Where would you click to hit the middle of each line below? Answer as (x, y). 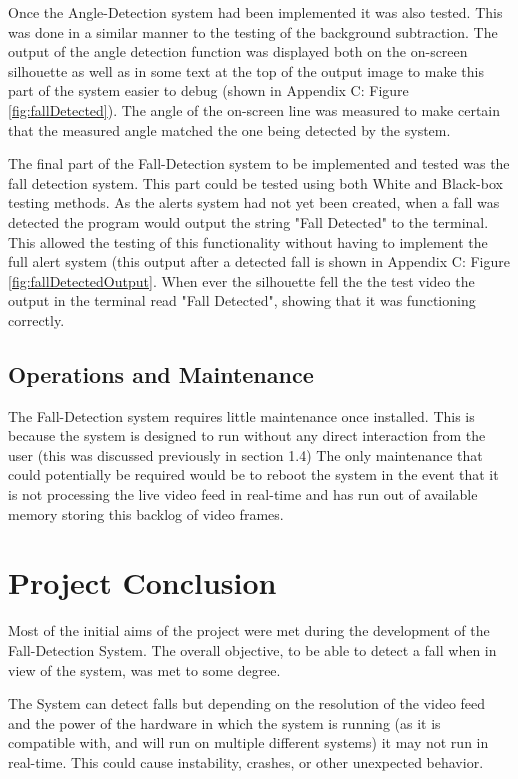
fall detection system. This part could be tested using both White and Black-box (255, 182)
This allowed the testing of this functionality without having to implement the (248, 241)
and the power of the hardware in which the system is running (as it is (224, 722)
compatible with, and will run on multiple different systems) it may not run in (248, 742)
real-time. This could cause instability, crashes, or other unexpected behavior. (246, 761)
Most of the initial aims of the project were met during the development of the (249, 630)
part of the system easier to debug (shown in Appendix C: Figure (208, 90)
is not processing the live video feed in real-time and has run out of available (243, 494)
